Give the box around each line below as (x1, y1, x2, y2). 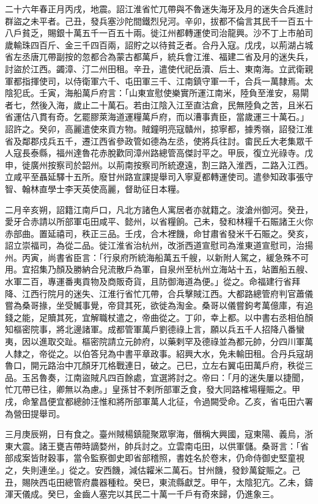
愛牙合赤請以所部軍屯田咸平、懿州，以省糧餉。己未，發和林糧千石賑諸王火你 (5, 215, 313, 228)
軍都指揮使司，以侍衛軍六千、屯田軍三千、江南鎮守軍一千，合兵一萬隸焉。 (5, 74, 305, 87)
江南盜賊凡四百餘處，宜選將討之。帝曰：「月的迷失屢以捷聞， (64, 370, 309, 383)
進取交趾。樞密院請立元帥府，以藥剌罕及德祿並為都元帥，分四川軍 (39, 335, 305, 348)
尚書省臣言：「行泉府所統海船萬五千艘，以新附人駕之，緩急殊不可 (47, 250, 309, 263)
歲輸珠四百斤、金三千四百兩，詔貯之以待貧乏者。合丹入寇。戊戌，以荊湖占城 (5, 38, 313, 51)
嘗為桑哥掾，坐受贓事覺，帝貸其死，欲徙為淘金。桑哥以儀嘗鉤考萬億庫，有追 (5, 299, 313, 312)
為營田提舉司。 (5, 407, 65, 419)
